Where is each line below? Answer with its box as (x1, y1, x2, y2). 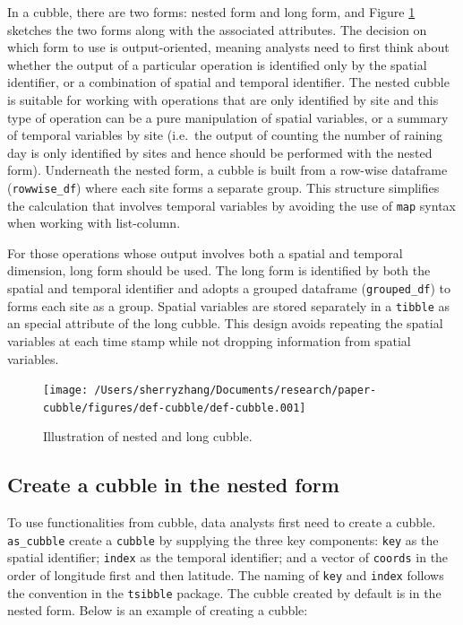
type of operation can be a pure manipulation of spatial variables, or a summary (7, 108, 449, 126)
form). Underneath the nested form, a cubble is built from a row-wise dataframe (7, 161, 448, 179)
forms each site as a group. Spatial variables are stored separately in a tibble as (7, 296, 450, 315)
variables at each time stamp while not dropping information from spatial (7, 331, 411, 350)
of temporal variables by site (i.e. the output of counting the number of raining (7, 126, 443, 144)
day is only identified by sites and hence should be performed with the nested (7, 143, 433, 161)
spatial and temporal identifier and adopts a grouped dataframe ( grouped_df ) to (7, 279, 451, 298)
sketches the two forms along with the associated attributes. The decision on (7, 20, 427, 39)
